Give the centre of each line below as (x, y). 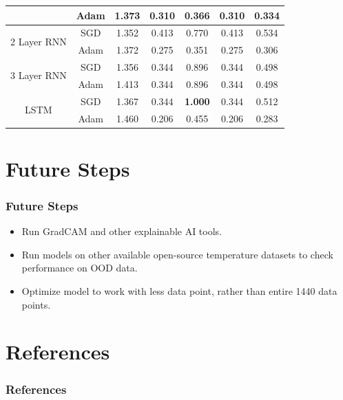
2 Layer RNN (39, 41)
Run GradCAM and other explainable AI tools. (122, 231)
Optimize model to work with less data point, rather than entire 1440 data (179, 291)
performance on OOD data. (80, 268)
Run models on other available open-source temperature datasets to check (177, 254)
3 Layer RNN (39, 75)
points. (36, 304)
